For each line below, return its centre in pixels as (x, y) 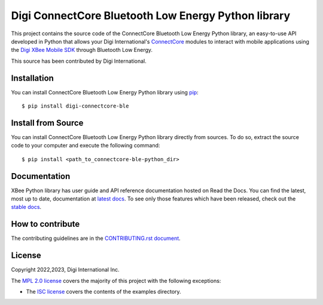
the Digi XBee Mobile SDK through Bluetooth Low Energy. (82, 50)
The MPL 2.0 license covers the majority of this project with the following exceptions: (116, 281)
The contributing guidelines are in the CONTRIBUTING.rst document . (96, 238)
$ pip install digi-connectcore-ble (75, 106)
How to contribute (45, 224)
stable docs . (26, 207)
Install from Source (47, 123)
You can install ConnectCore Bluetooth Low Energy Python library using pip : (105, 92)
